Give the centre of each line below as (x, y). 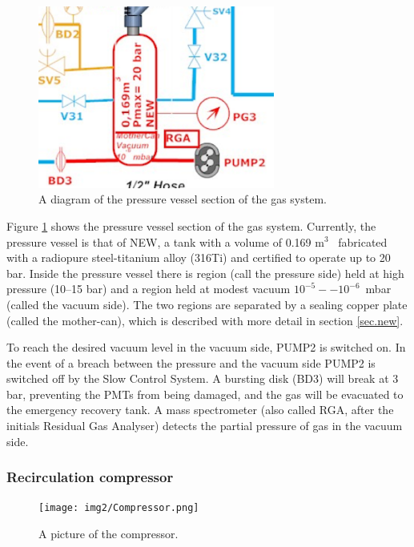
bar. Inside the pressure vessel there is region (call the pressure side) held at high (205, 273)
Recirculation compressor (90, 477)
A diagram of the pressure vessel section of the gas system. (183, 199)
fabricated (363, 241)
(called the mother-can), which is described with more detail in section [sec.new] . (205, 320)
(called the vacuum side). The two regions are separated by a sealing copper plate (207, 304)
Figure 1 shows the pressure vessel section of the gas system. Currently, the (191, 225)
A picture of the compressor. (109, 534)
